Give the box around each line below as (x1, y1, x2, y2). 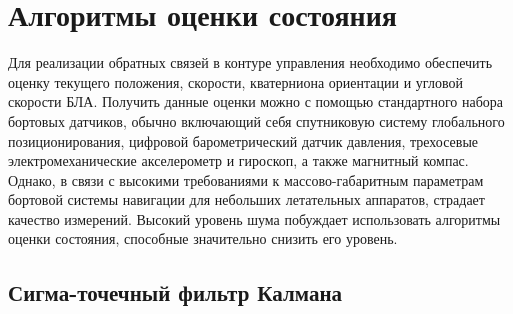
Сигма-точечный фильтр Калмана (8, 277, 343, 308)
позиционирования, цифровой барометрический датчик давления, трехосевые (8, 130, 479, 151)
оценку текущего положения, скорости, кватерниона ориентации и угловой (8, 71, 463, 92)
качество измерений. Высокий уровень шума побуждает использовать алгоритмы (8, 208, 501, 229)
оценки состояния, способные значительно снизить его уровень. (8, 228, 398, 249)
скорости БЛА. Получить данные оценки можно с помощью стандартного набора (8, 91, 504, 112)
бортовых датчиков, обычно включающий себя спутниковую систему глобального (8, 110, 505, 131)
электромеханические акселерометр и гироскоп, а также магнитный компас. (8, 150, 469, 171)
